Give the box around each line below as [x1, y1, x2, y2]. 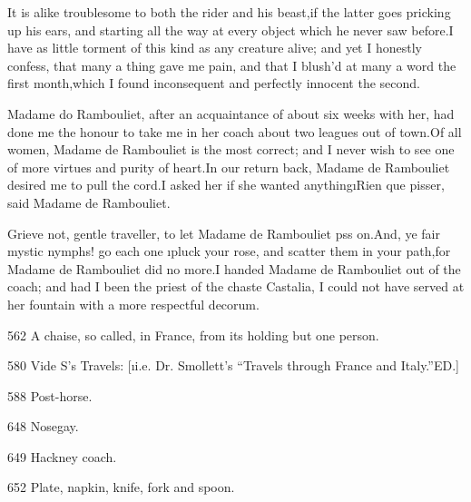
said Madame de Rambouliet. [7, 192, 171, 212]
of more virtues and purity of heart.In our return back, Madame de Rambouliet [7, 157, 450, 176]
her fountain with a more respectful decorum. [7, 294, 260, 313]
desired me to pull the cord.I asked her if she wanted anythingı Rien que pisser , [7, 175, 445, 194]
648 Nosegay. [7, 417, 79, 436]
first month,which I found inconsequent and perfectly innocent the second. [7, 74, 420, 93]
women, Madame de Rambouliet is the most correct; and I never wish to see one [7, 140, 455, 159]
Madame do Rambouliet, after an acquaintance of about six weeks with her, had [7, 103, 455, 123]
